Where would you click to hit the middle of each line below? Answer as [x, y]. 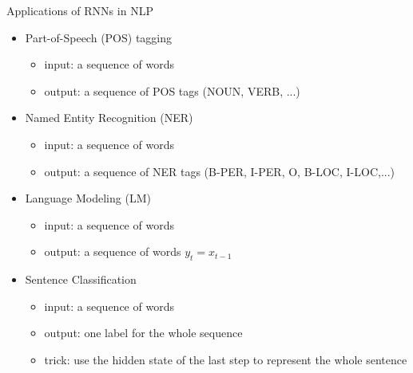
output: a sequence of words [113, 251]
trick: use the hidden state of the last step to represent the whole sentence [226, 359]
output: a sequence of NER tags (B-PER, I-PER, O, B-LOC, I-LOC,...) [220, 171]
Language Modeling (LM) [88, 198]
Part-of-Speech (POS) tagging [99, 37]
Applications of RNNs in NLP [80, 10]
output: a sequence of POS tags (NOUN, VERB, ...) [172, 90]
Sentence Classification [81, 279]
